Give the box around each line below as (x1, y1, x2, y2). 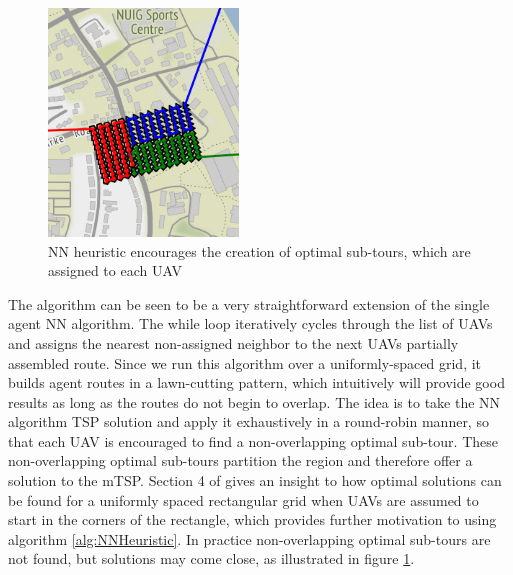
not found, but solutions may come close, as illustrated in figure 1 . (8, 548, 415, 569)
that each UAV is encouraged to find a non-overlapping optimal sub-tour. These (8, 430, 498, 451)
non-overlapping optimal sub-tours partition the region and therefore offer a (8, 450, 473, 471)
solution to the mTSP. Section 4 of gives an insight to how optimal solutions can (8, 470, 502, 491)
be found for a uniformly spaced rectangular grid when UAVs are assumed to (8, 489, 479, 510)
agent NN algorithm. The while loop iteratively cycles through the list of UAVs (8, 313, 493, 334)
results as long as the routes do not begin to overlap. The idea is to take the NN (8, 391, 501, 412)
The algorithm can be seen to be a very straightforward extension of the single (8, 293, 490, 314)
